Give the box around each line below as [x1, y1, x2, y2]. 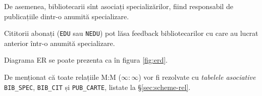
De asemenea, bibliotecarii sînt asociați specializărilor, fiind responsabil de [4, 1, 233, 11]
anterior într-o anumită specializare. [4, 37, 115, 48]
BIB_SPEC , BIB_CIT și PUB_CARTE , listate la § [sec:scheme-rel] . [4, 81, 191, 92]
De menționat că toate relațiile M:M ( [4, 72, 121, 82]
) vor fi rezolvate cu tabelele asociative [138, 72, 256, 82]
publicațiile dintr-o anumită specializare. [4, 11, 129, 21]
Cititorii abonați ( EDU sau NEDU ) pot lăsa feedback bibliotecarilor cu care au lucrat [4, 28, 258, 38]
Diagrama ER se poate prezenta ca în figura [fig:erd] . [4, 55, 168, 65]
